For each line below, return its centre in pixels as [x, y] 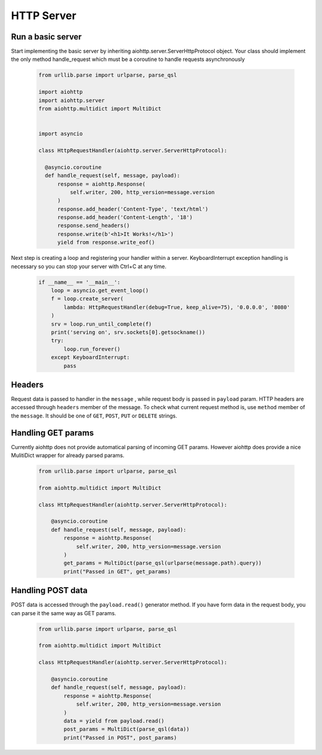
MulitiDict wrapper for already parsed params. [68, 455]
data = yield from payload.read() [114, 721]
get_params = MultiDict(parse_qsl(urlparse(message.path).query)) [163, 563]
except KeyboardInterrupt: [91, 357]
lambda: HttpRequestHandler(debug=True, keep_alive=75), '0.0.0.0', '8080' [177, 307]
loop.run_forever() [92, 349]
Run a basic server [46, 37]
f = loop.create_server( [87, 299]
